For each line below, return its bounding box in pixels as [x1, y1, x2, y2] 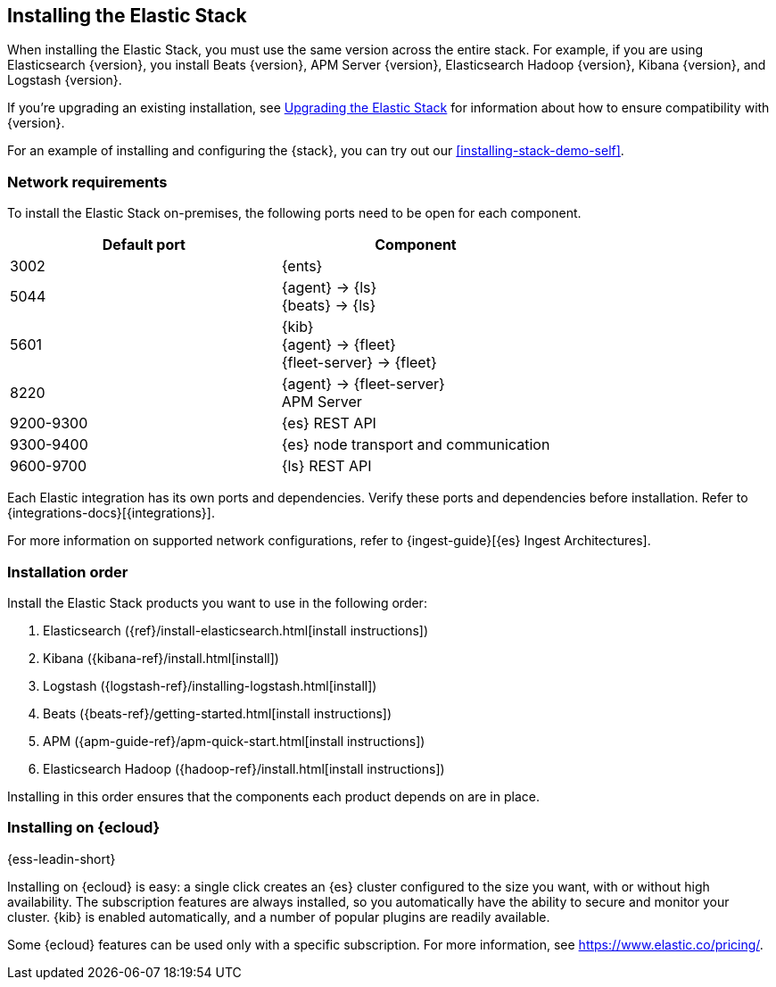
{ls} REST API [281, 457, 372, 476]
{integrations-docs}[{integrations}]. [7, 505, 215, 521]
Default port [102, 236, 186, 254]
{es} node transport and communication [281, 435, 550, 454]
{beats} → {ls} [281, 296, 376, 315]
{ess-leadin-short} [7, 850, 116, 867]
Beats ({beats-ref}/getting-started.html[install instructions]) [43, 705, 392, 721]
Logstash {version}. [7, 72, 122, 88]
